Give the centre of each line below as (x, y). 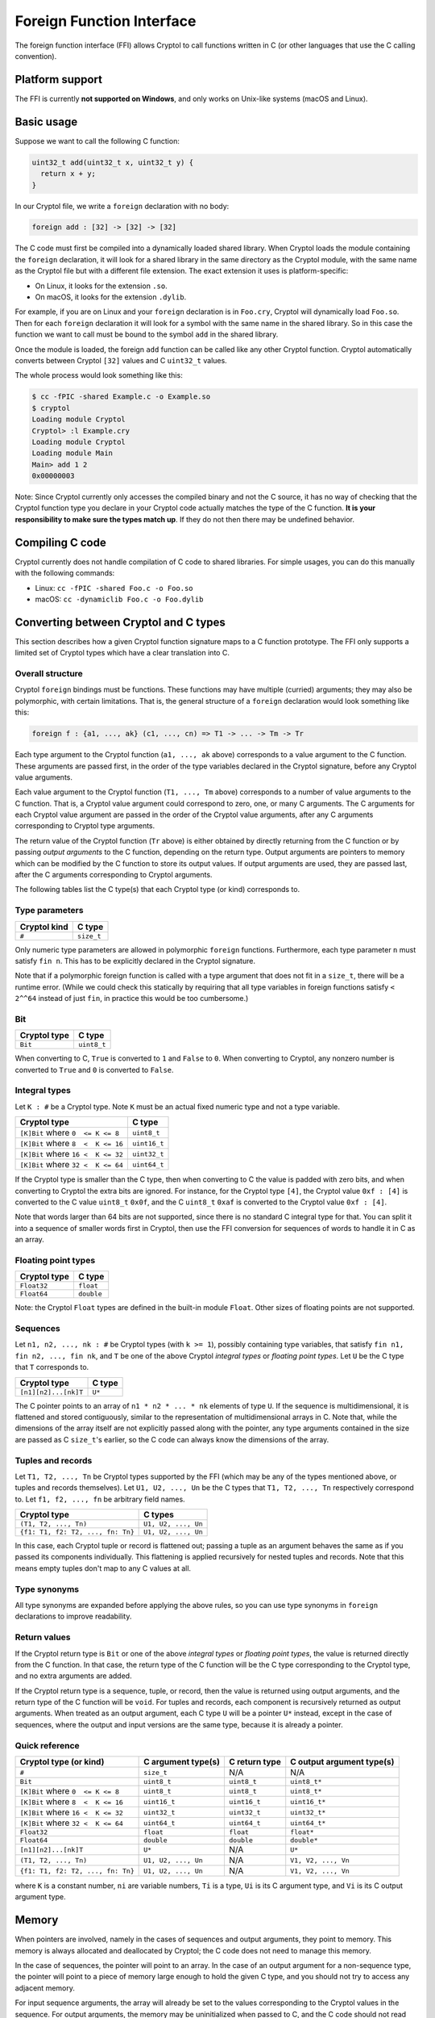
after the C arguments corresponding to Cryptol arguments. (114, 875)
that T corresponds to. (52, 1367)
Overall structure (49, 674)
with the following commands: (65, 573)
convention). (36, 56)
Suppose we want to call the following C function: (97, 140)
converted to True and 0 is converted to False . (94, 1070)
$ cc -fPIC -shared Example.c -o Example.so (121, 397)
